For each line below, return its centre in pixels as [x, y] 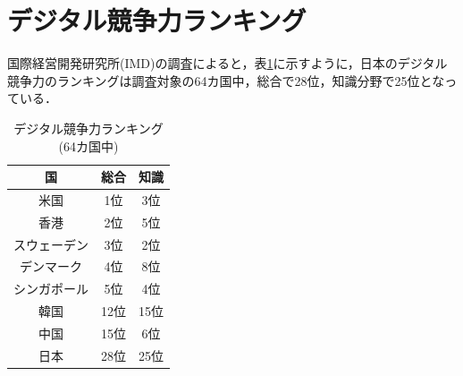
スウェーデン [51, 244]
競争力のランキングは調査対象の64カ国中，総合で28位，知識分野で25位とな [226, 80]
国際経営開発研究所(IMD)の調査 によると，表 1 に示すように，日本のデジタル [227, 63]
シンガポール [51, 289]
